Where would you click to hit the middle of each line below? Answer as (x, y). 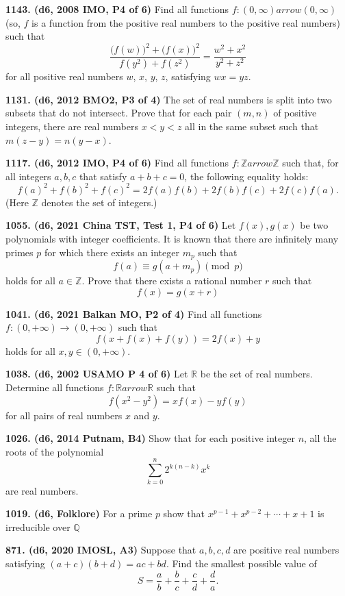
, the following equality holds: (246, 176)
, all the (320, 438)
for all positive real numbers (64, 76)
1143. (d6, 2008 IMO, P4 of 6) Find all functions (117, 9)
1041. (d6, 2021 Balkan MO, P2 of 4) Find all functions (134, 313)
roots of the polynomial (55, 451)
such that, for (310, 163)
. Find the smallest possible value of (241, 563)
